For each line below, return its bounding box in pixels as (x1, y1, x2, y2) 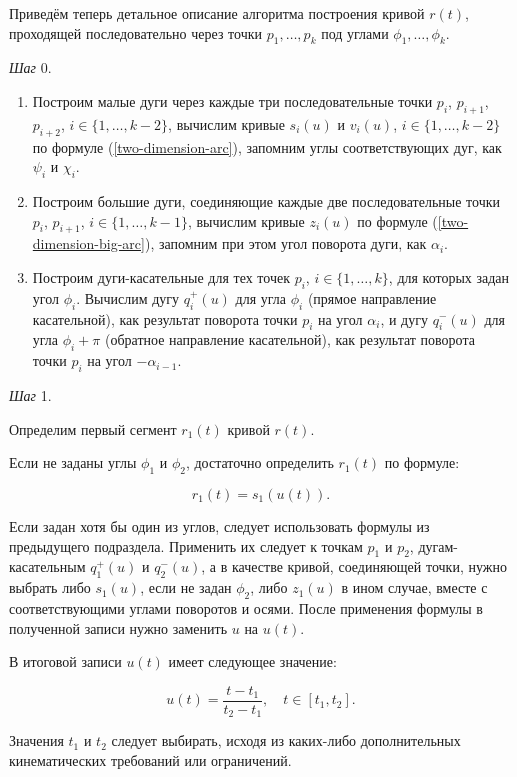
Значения (9, 730, 64, 751)
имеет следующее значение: (168, 651, 337, 672)
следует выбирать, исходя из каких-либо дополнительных (111, 730, 461, 751)
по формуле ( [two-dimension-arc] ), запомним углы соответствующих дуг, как (32, 136, 502, 157)
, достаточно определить (185, 452, 334, 473)
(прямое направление (307, 287, 437, 308)
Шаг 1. (9, 384, 52, 405)
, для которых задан (388, 266, 510, 287)
